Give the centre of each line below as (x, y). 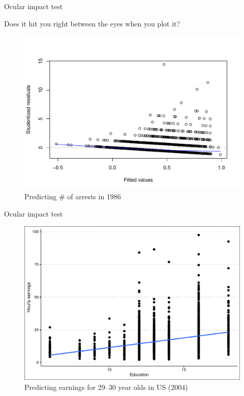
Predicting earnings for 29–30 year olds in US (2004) (106, 387)
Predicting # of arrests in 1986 (73, 196)
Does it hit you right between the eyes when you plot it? (92, 23)
